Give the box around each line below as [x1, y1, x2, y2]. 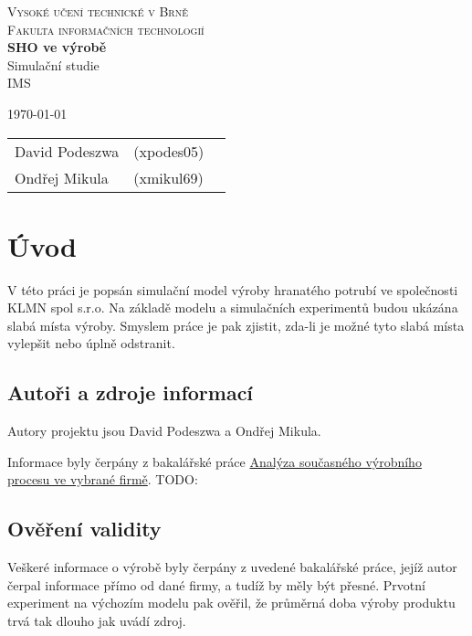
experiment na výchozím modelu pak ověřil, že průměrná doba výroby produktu [7, 593, 456, 612]
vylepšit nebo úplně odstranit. [7, 334, 175, 353]
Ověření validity [7, 514, 162, 543]
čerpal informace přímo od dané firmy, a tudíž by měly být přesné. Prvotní [7, 575, 425, 594]
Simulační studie [7, 55, 100, 74]
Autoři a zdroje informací [7, 378, 254, 407]
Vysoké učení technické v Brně [7, 2, 188, 20]
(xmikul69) [133, 166, 204, 188]
